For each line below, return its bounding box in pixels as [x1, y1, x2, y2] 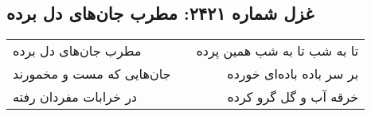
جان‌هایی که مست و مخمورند [13, 64, 171, 83]
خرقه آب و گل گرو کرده [227, 87, 359, 106]
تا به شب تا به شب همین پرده [196, 41, 359, 60]
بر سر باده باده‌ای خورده [227, 64, 359, 83]
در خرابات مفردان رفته [13, 87, 137, 106]
